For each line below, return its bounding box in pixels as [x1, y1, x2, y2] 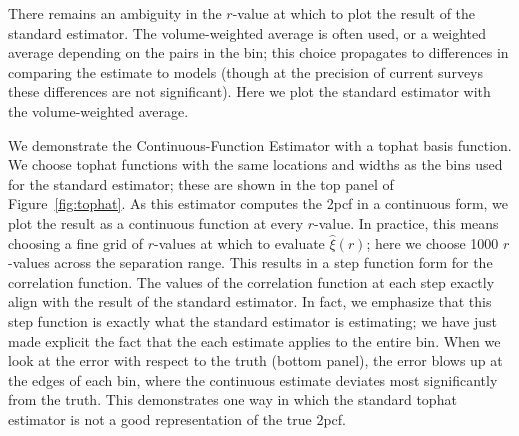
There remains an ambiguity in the [8, 3, 222, 23]
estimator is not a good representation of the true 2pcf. [8, 408, 346, 429]
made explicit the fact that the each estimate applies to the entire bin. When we [8, 330, 501, 351]
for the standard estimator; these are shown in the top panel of [8, 173, 394, 194]
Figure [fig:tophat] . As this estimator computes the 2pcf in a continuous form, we [8, 193, 509, 214]
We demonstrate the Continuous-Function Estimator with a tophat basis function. [8, 134, 512, 155]
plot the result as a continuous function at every [8, 212, 304, 233]
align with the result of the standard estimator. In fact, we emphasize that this [8, 291, 492, 312]
